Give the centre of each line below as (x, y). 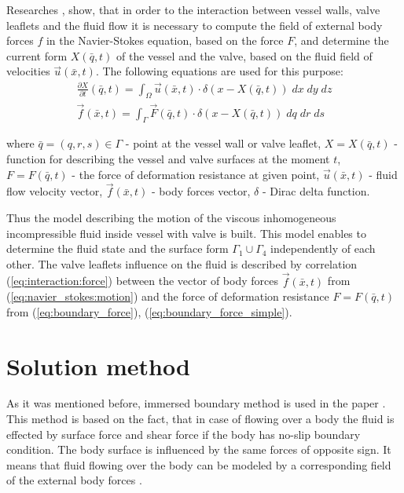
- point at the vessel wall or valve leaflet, (223, 143)
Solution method (98, 365)
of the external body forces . (74, 480)
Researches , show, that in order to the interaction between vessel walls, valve (193, 9)
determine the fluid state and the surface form (118, 248)
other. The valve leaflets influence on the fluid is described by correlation (182, 263)
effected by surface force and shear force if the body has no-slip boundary (184, 434)
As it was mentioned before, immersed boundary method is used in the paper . (196, 403)
